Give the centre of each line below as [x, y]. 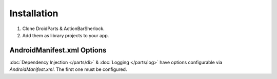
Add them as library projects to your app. [66, 35]
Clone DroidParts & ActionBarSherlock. [63, 29]
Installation [34, 13]
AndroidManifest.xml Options [58, 50]
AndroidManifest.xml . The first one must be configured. [68, 69]
